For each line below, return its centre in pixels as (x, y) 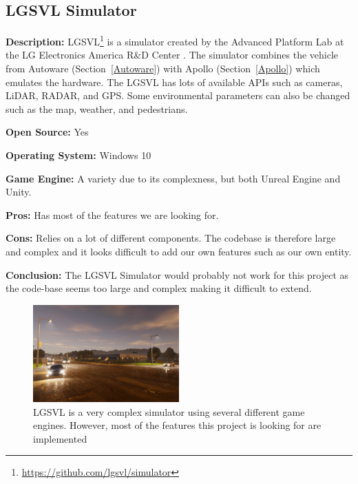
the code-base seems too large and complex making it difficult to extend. (159, 288)
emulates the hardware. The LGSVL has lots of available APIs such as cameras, (174, 82)
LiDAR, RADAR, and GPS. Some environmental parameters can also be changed (178, 95)
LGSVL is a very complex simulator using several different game (169, 411)
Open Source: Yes (47, 132)
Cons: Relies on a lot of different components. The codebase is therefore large (171, 238)
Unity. (19, 192)
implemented (60, 438)
